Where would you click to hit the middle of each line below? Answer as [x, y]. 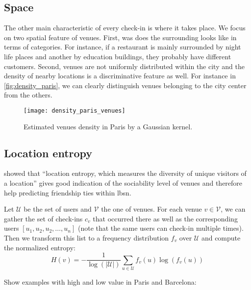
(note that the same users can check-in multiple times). [161, 228]
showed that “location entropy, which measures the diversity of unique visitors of [125, 173]
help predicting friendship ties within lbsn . [68, 192]
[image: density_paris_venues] [75, 110]
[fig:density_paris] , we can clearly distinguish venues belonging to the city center [125, 85]
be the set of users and [58, 209]
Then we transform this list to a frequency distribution [87, 237]
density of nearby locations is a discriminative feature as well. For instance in [120, 76]
